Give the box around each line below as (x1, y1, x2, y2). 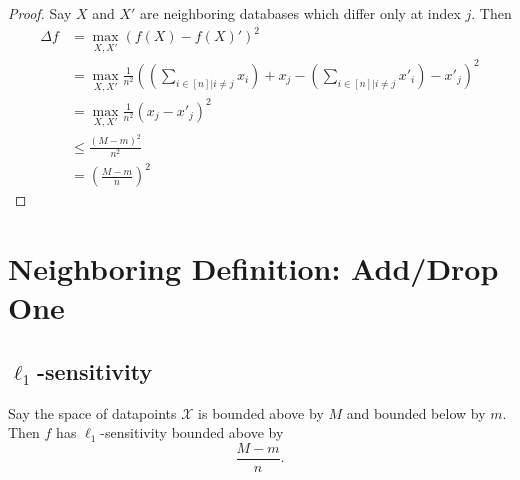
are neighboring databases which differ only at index (140, 3, 461, 23)
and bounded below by (346, 402, 486, 423)
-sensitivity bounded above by (100, 422, 284, 443)
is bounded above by (198, 402, 324, 423)
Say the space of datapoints (8, 402, 177, 423)
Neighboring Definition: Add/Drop (8, 248, 499, 289)
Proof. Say (8, 3, 72, 23)
